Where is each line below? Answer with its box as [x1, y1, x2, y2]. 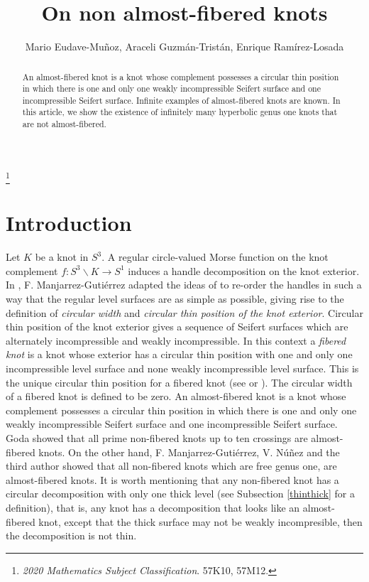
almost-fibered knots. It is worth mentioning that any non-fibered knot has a [6, 472, 339, 487]
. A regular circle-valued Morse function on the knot [101, 249, 329, 264]
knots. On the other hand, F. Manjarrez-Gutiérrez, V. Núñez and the [38, 444, 340, 459]
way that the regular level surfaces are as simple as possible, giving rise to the [6, 291, 344, 306]
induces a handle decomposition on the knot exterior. [128, 263, 360, 278]
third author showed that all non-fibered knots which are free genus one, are [6, 458, 337, 473]
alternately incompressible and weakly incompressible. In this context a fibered [6, 333, 346, 347]
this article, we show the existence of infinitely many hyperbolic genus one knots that [22, 106, 338, 118]
